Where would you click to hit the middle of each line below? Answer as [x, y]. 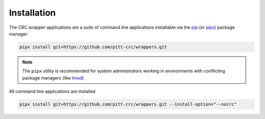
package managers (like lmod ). [54, 78]
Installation [32, 13]
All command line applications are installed [52, 91]
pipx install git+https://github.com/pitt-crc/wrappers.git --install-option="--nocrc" [128, 104]
